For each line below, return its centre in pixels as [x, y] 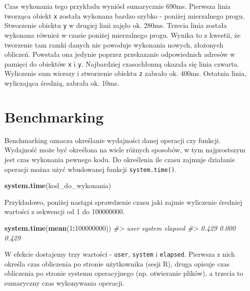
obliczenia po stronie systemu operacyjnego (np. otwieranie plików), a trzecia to [124, 273]
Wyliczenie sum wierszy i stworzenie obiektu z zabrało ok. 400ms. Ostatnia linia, [125, 73]
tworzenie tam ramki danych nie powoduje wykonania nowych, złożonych [114, 44]
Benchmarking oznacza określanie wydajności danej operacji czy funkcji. [113, 140]
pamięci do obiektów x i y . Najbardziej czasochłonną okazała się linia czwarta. [122, 63]
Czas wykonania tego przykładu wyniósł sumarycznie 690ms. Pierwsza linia [118, 6]
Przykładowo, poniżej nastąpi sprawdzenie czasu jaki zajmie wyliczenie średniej [123, 202]
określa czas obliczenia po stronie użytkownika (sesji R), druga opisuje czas [117, 263]
